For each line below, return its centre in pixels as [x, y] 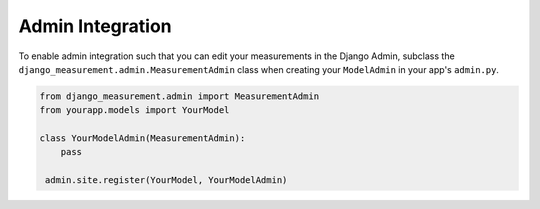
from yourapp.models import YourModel [134, 110]
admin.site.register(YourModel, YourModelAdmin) [166, 180]
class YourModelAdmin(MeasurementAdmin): [142, 138]
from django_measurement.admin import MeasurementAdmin [179, 96]
